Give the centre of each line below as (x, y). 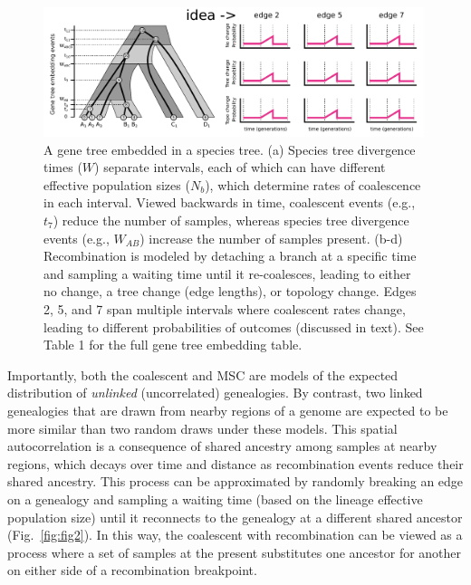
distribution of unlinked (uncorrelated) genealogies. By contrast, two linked (215, 393)
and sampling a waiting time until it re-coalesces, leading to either (227, 273)
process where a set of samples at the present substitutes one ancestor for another (235, 552)
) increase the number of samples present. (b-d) (271, 238)
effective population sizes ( (117, 184)
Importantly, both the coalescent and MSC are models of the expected (203, 374)
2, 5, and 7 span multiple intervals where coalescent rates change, (225, 308)
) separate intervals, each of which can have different (240, 167)
